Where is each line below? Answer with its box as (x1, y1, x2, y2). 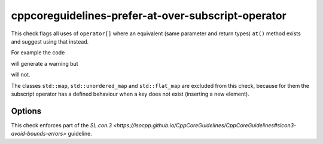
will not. (11, 71, 31, 78)
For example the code (11, 49, 65, 56)
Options (11, 106, 42, 116)
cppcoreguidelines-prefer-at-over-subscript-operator (11, 9, 287, 22)
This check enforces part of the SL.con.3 (11, 121, 112, 128)
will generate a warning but (11, 60, 78, 67)
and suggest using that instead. (11, 38, 89, 45)
